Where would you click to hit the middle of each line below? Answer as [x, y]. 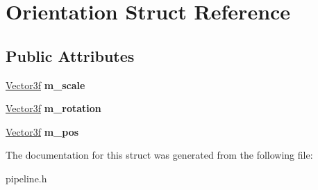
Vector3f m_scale [45, 85]
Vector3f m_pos [42, 131]
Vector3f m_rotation [53, 108]
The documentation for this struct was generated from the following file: [159, 155]
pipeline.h [26, 178]
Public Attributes [70, 55]
